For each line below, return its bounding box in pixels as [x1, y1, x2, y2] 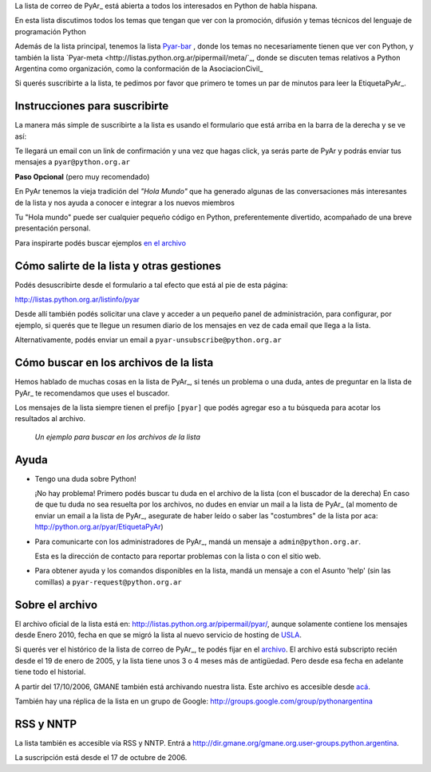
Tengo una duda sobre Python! [34, 474, 136, 483]
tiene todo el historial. [14, 667, 86, 677]
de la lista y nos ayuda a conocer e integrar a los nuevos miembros [14, 198, 235, 207]
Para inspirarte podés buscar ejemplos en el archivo [14, 238, 187, 247]
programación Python [14, 26, 87, 36]
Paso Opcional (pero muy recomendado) [14, 171, 150, 181]
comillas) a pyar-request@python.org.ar [34, 577, 183, 586]
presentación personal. [14, 223, 91, 233]
